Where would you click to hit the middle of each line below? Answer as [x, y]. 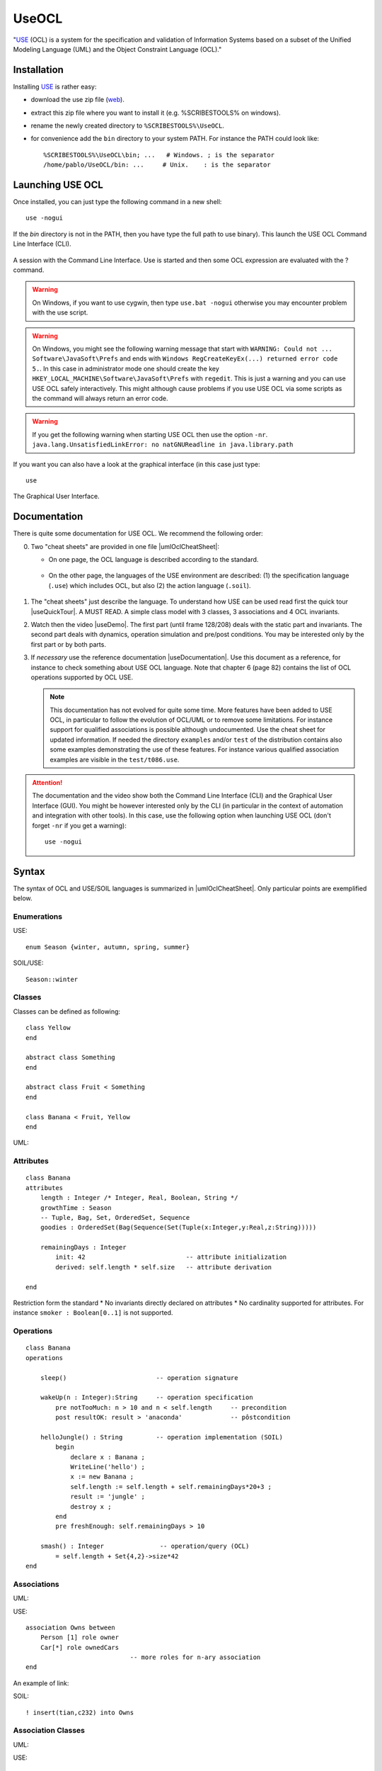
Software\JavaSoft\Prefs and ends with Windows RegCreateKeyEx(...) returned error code [185, 358]
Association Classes [49, 1731]
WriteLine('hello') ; [108, 1467]
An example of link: [41, 1683]
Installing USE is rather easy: [55, 86]
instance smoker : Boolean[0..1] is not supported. [93, 1313]
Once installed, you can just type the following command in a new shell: [117, 202]
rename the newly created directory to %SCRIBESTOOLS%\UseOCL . [127, 126]
